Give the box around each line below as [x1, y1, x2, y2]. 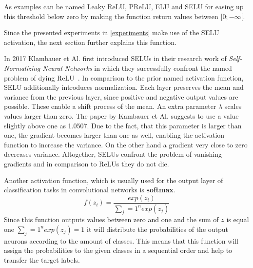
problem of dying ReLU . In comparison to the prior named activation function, [4, 72, 244, 82]
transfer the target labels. [4, 254, 80, 265]
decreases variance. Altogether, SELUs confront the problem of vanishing [4, 149, 222, 159]
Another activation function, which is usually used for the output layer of [4, 175, 223, 185]
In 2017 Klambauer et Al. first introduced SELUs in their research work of [4, 53, 227, 63]
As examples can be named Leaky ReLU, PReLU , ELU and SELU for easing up [4, 1, 244, 11]
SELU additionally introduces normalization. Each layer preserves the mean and [4, 82, 244, 92]
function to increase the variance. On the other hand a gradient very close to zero [4, 139, 248, 149]
